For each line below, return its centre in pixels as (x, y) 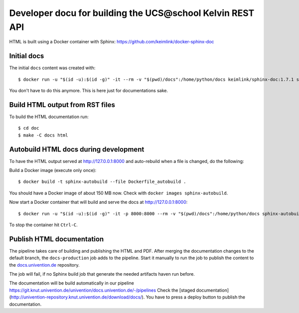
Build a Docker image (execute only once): (53, 170)
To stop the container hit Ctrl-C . (43, 225)
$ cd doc (29, 128)
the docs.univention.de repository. (44, 265)
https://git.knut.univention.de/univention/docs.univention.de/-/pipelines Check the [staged (102, 290)
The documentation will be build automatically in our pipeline (72, 283)
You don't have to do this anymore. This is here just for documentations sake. (89, 91)
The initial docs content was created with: (52, 68)
